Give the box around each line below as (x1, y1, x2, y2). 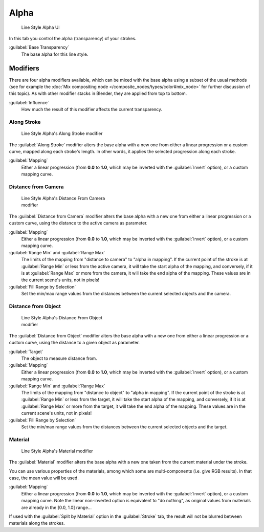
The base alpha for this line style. (21, 51, 88, 57)
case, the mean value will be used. (9, 475, 79, 481)
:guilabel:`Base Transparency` (9, 44, 69, 50)
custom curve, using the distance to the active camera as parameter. (9, 220, 148, 226)
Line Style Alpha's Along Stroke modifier (21, 131, 103, 136)
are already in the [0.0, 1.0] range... (21, 504, 92, 510)
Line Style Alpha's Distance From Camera (21, 196, 105, 201)
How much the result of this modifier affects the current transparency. (21, 107, 162, 112)
